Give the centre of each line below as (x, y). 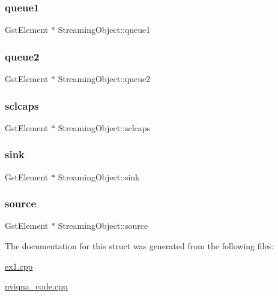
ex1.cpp (19, 266)
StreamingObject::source (103, 226)
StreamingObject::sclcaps (104, 127)
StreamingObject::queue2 (104, 79)
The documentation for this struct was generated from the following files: (140, 246)
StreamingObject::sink (99, 176)
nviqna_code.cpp (36, 286)
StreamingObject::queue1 (104, 30)
